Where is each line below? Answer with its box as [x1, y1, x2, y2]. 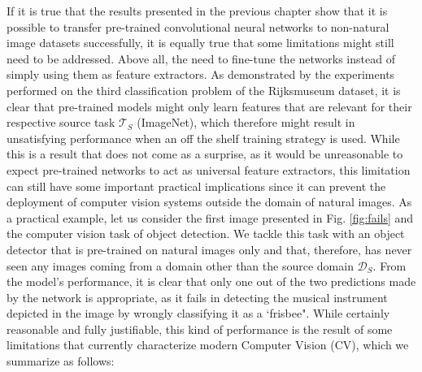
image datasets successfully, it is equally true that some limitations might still [7, 34, 394, 51]
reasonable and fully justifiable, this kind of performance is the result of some [7, 320, 393, 337]
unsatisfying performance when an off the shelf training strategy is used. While [7, 129, 400, 146]
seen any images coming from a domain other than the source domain [7, 257, 354, 274]
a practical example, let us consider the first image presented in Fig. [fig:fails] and [7, 209, 414, 226]
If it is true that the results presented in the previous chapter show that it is [7, 2, 388, 19]
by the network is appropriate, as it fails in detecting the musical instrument [7, 288, 388, 305]
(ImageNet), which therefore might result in [137, 114, 355, 131]
